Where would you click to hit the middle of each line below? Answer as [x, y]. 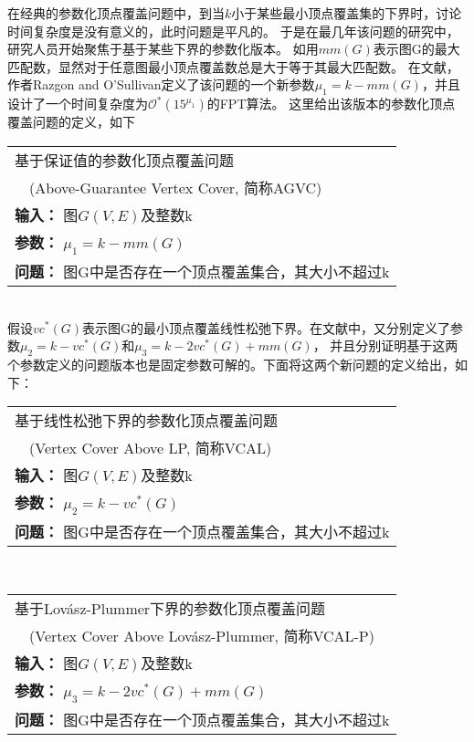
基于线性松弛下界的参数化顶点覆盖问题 [147, 421]
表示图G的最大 [416, 49]
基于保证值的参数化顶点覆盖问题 [125, 160]
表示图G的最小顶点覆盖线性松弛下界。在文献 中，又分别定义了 [267, 327]
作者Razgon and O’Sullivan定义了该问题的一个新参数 [161, 84]
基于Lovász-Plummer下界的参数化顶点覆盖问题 [170, 608]
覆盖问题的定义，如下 [71, 122]
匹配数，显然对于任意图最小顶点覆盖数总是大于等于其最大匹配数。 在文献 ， [233, 66]
